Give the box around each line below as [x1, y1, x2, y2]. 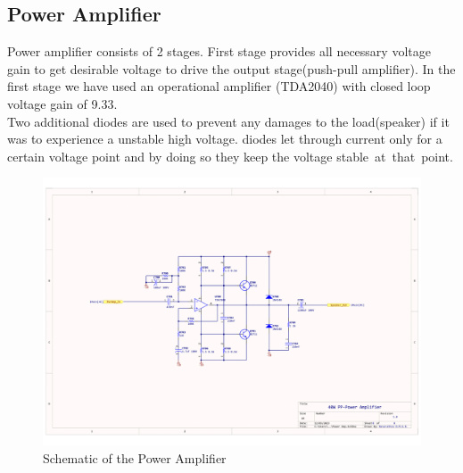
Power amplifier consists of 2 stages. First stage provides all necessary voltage [7, 42, 431, 61]
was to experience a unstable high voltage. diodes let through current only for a [7, 129, 442, 148]
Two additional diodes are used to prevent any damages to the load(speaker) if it [7, 112, 450, 130]
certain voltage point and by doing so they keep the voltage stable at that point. [7, 146, 453, 165]
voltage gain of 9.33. [7, 94, 118, 112]
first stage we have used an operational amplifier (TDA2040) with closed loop [7, 77, 431, 95]
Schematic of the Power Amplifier [43, 448, 227, 467]
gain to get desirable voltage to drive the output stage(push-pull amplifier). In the [7, 59, 456, 78]
